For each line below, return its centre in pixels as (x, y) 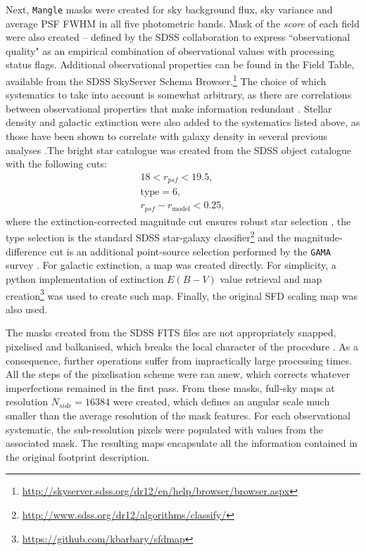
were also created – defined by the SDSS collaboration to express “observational (178, 37)
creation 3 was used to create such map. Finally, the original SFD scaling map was (182, 294)
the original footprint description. (78, 456)
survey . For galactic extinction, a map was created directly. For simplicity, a (171, 265)
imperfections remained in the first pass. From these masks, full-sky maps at (170, 387)
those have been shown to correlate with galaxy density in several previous (167, 136)
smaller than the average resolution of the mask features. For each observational (178, 415)
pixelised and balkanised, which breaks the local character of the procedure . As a (182, 346)
